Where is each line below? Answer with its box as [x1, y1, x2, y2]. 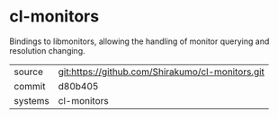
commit [13, 80, 46, 92]
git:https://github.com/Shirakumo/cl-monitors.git [58, 65, 265, 78]
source [13, 65, 43, 78]
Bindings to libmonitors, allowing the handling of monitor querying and [9, 36, 270, 47]
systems [13, 94, 49, 106]
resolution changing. [9, 45, 85, 55]
